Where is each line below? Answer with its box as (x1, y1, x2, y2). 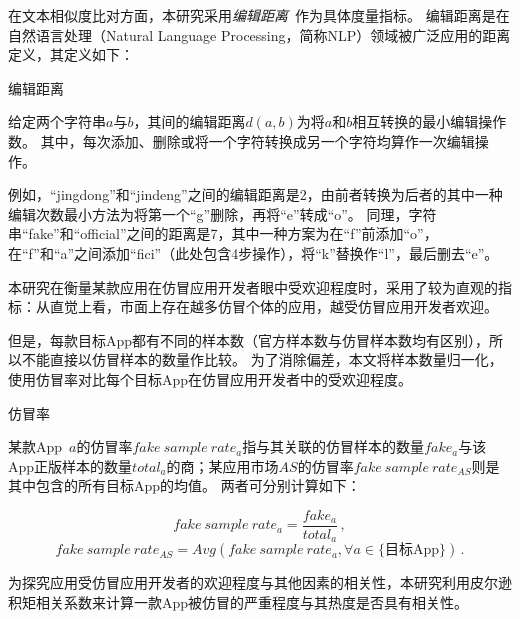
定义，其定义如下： (8, 44, 134, 65)
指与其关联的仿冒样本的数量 (242, 436, 425, 457)
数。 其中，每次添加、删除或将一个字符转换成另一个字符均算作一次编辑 (8, 130, 475, 151)
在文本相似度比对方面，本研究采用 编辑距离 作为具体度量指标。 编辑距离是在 (8, 5, 510, 25)
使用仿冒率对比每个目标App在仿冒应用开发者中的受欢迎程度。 (8, 368, 413, 389)
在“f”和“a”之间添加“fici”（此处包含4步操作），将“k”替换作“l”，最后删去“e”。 (8, 242, 499, 263)
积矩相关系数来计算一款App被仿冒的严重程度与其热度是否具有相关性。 (8, 591, 469, 612)
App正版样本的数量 (8, 455, 133, 476)
